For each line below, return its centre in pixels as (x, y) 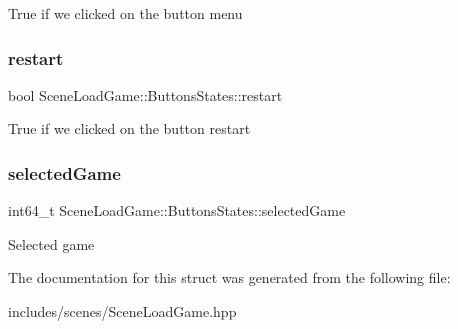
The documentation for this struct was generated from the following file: (229, 277)
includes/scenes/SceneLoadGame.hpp (122, 311)
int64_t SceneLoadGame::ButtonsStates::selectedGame (177, 210)
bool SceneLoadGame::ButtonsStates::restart (145, 94)
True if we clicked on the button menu (125, 13)
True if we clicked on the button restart (129, 128)
